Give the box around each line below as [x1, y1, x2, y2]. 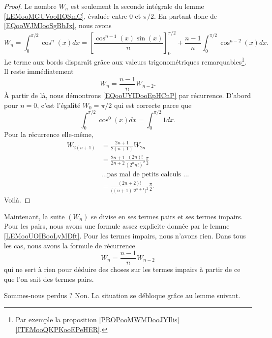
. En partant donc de [153, 10, 217, 21]
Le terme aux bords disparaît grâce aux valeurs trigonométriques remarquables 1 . [4, 55, 246, 67]
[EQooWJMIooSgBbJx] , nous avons [4, 20, 112, 31]
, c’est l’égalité [37, 100, 81, 110]
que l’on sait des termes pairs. [4, 273, 94, 284]
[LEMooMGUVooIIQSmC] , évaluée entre [4, 10, 127, 21]
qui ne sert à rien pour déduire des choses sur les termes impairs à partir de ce [4, 264, 241, 274]
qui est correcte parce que [114, 100, 192, 110]
